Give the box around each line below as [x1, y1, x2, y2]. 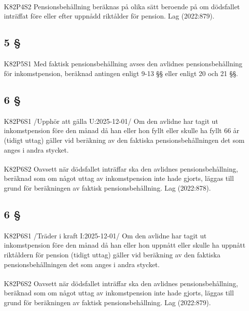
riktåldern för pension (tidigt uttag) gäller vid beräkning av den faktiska [4, 250, 221, 260]
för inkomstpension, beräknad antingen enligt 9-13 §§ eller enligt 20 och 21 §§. [4, 68, 238, 78]
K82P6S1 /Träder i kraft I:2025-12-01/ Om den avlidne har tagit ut [4, 230, 207, 240]
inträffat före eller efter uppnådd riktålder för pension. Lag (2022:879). [4, 11, 214, 21]
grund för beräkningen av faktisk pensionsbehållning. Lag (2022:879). [4, 297, 211, 307]
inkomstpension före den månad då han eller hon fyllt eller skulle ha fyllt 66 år [4, 125, 240, 136]
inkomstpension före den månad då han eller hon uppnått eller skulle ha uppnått [4, 240, 246, 250]
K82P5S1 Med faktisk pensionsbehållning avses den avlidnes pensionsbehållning [4, 58, 243, 69]
